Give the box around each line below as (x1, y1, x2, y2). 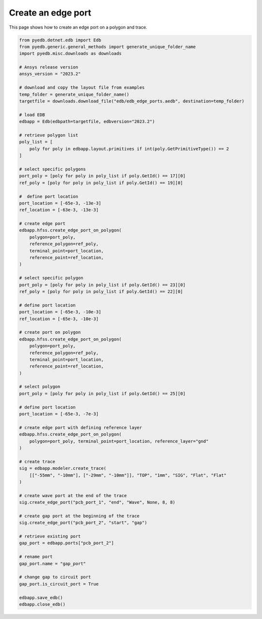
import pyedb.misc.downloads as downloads (19, 51, 122, 56)
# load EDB (19, 112, 45, 118)
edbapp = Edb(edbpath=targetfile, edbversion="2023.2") (19, 119, 155, 124)
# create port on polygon (19, 329, 81, 335)
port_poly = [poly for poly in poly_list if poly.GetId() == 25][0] (19, 391, 186, 396)
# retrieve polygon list (19, 133, 79, 138)
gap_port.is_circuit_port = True (19, 581, 99, 586)
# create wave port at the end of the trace (19, 493, 127, 498)
